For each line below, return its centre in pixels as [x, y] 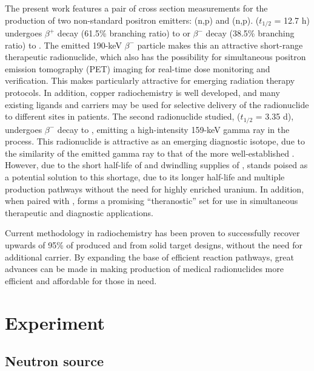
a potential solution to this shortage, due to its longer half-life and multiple [145, 177]
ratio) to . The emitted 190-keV [63, 45]
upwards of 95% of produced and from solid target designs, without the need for [154, 245]
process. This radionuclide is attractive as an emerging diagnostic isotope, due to [155, 141]
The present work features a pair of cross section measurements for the [136, 8]
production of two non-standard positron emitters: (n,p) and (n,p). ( [132, 20]
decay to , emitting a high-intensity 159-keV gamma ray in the [173, 129]
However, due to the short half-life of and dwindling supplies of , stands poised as [156, 165]
